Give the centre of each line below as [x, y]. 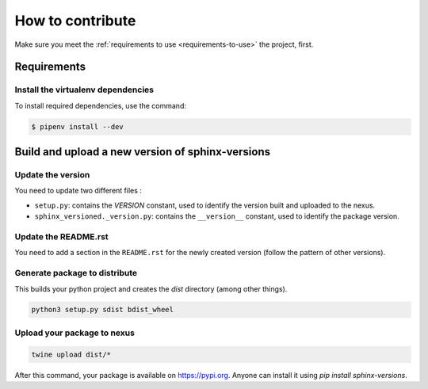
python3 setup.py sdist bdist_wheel [103, 310]
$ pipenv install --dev [78, 126]
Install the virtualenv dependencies [84, 90]
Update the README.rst [61, 236]
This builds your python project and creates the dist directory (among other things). [151, 288]
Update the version [52, 175]
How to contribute [75, 21]
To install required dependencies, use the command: [100, 105]
